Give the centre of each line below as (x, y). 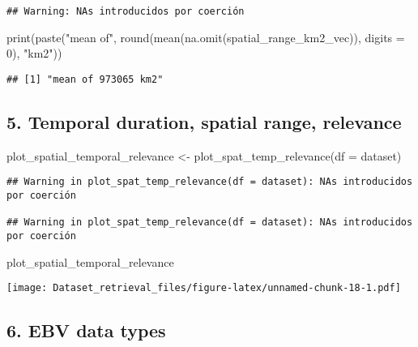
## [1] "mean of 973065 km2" (85, 79)
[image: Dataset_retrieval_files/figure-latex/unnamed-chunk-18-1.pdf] (204, 288)
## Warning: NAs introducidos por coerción (126, 11)
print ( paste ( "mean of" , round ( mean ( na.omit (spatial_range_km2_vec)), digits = (206, 37)
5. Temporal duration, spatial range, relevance (204, 121)
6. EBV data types (86, 330)
